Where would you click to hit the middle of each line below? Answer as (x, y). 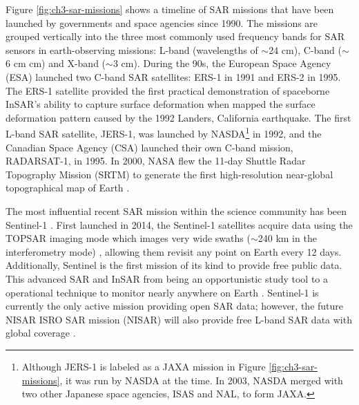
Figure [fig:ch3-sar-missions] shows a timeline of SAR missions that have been (170, 9)
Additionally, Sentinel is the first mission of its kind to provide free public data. (174, 265)
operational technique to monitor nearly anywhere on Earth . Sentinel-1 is (162, 292)
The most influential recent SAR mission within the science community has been (176, 210)
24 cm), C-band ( (305, 49)
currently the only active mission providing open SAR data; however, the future (175, 306)
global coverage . (41, 333)
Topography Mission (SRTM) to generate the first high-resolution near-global (169, 174)
